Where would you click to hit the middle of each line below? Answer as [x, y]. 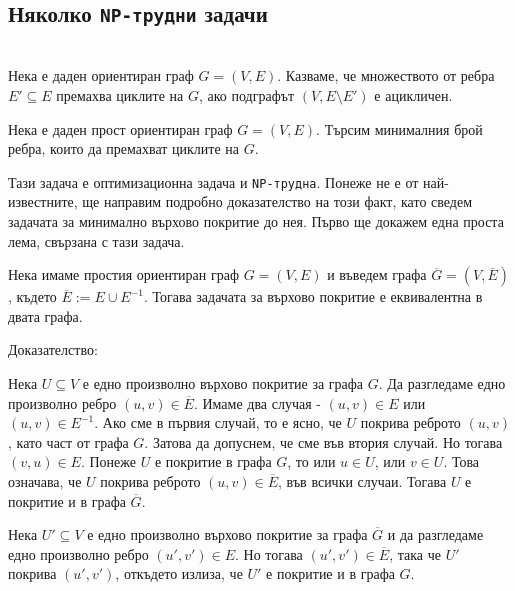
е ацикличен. [413, 94]
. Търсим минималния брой [399, 128]
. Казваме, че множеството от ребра [386, 75]
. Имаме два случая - [257, 402]
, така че [415, 553]
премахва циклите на [120, 94]
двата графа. [45, 315]
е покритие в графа [213, 461]
